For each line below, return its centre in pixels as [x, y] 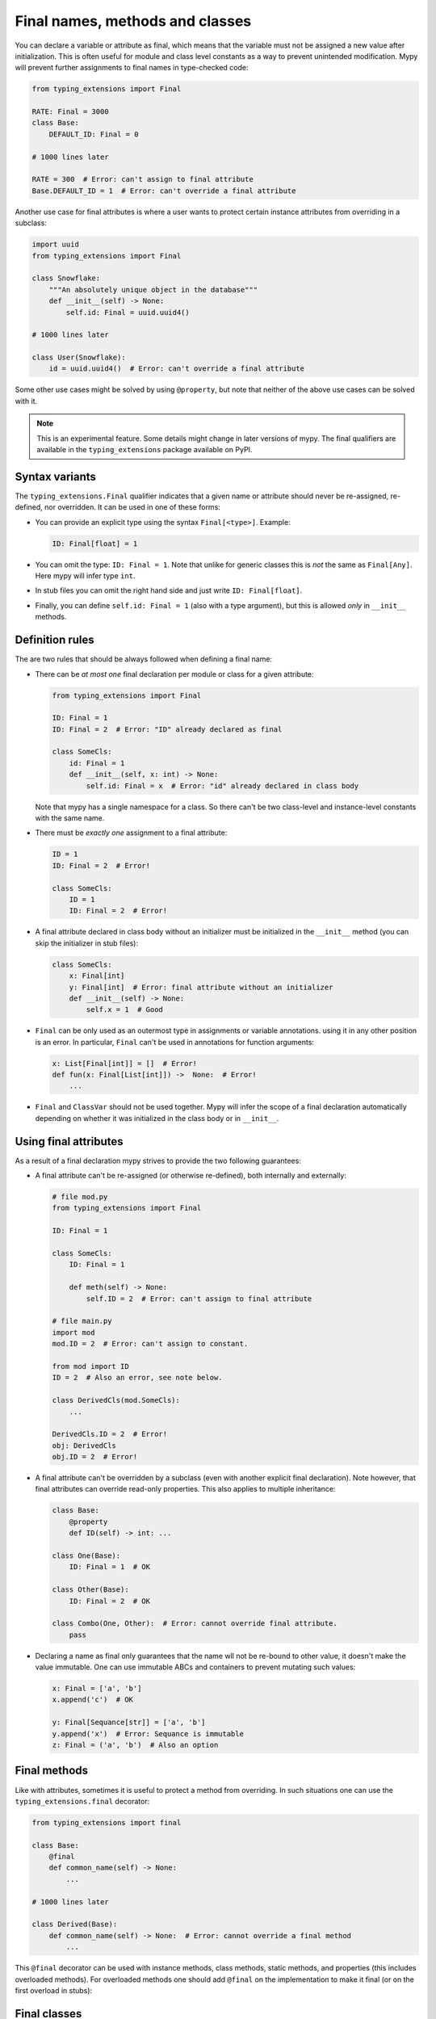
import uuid [56, 245]
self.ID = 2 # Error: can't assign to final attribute [199, 1299]
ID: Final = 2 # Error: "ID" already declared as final [167, 729]
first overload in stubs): [54, 1990]
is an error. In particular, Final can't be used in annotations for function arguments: [175, 1042]
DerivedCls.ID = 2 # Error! [110, 1434]
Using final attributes [69, 1142]
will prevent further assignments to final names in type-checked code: [132, 68]
